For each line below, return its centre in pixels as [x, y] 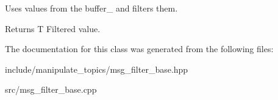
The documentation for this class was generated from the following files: [139, 49]
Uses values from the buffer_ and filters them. [91, 8]
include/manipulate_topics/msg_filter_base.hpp [97, 69]
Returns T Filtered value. [53, 28]
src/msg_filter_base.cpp [51, 89]
